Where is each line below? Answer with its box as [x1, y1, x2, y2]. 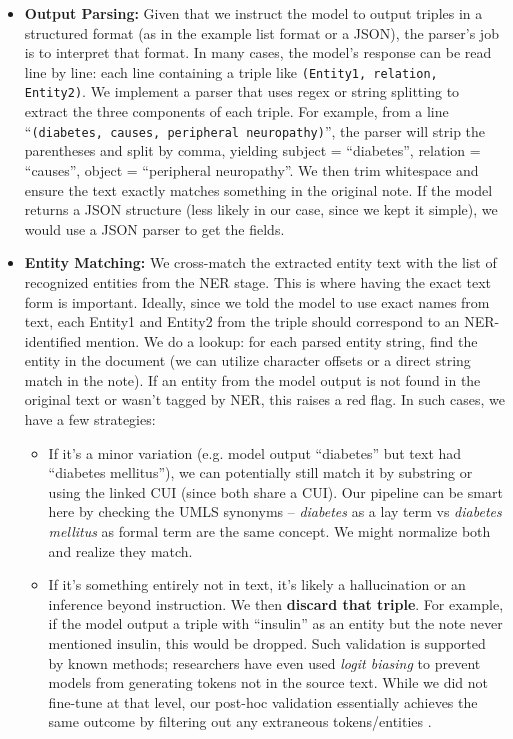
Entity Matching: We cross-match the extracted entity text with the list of [24, 252, 497, 273]
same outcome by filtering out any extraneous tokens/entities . [48, 711, 432, 732]
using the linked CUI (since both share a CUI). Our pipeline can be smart [48, 481, 503, 502]
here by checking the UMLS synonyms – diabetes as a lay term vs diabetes [48, 501, 502, 522]
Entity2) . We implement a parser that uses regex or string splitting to [24, 81, 460, 102]
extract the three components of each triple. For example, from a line [24, 101, 449, 122]
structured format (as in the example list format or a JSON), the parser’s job [24, 22, 499, 43]
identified [24, 330, 82, 351]
